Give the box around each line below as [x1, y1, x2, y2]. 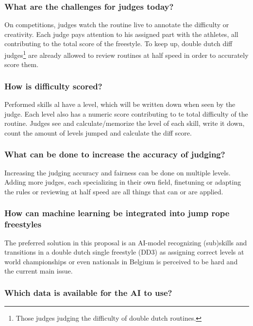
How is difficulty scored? [4, 80, 102, 92]
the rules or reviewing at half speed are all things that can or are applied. [4, 186, 223, 196]
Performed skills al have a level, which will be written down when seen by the [4, 99, 236, 109]
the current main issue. [4, 266, 73, 276]
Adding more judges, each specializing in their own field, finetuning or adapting [4, 177, 241, 187]
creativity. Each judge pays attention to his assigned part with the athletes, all [4, 29, 238, 39]
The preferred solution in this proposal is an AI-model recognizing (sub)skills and [4, 237, 247, 247]
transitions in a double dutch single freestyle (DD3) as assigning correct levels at [4, 247, 244, 257]
